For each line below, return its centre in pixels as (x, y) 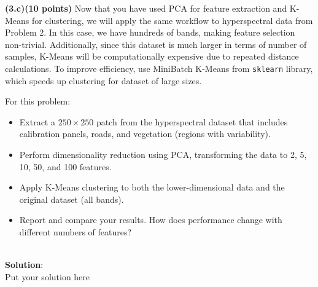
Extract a (37, 121)
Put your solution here (48, 276)
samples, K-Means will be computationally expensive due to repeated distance (152, 56)
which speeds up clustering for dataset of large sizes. (103, 80)
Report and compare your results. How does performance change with (151, 220)
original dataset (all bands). (72, 199)
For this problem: (38, 101)
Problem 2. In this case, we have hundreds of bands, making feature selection (150, 32)
